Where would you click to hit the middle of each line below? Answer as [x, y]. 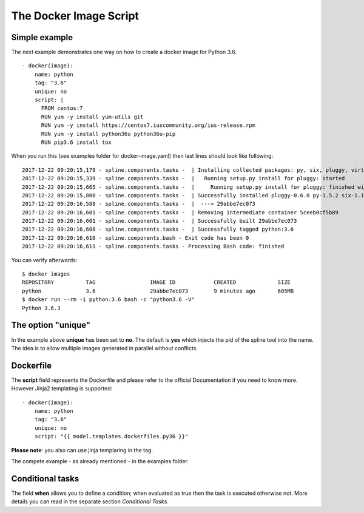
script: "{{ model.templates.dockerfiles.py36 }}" [111, 437]
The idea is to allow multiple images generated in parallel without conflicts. [105, 348]
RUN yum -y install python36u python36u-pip [108, 134]
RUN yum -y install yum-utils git [92, 117]
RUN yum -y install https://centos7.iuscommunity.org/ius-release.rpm [148, 125]
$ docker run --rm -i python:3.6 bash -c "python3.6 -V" [109, 300]
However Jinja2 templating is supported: [62, 389]
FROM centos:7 [62, 108]
